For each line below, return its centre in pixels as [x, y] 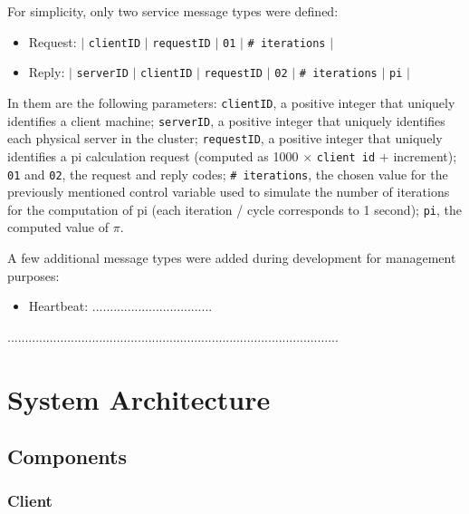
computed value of [58, 227]
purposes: [33, 275]
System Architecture [139, 398]
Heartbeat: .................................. [120, 306]
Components [67, 456]
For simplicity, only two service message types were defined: [173, 11]
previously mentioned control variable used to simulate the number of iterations [229, 192]
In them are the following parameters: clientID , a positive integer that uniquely [231, 102]
